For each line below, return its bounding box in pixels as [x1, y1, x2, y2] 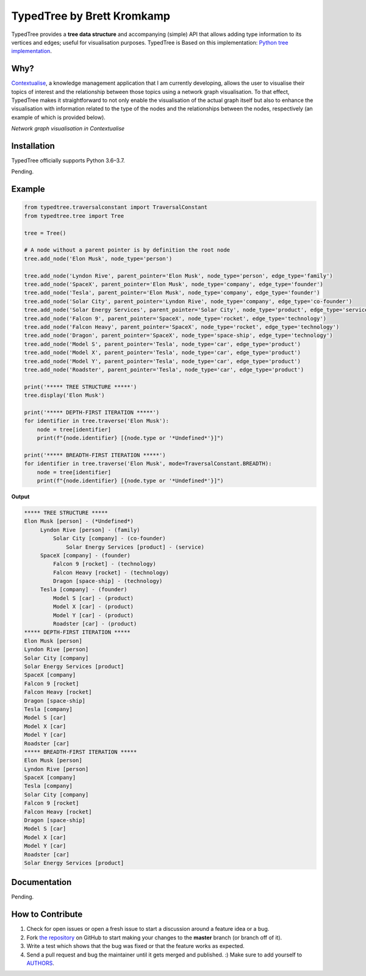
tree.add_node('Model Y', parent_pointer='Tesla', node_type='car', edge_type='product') [24, 358, 301, 364]
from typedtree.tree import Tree [24, 212, 124, 219]
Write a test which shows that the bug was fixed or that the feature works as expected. [26, 942, 245, 950]
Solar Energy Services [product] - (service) [66, 543, 204, 551]
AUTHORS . [26, 959, 54, 967]
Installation [11, 141, 55, 151]
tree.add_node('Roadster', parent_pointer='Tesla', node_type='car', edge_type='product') [24, 366, 304, 373]
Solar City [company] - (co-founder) [52, 535, 166, 542]
